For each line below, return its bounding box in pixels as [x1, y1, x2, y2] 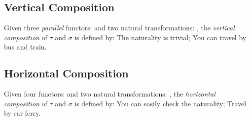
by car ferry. [4, 108, 41, 118]
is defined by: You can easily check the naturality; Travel [74, 98, 247, 108]
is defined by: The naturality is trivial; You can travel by [74, 32, 247, 42]
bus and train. [4, 42, 47, 52]
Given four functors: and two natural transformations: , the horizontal [4, 89, 215, 99]
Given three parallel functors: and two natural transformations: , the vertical [4, 23, 235, 33]
